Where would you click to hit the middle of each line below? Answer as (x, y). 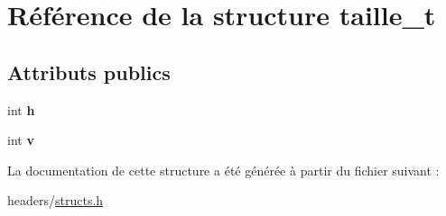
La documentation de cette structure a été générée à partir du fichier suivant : (223, 170)
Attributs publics (89, 72)
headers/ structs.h (56, 200)
